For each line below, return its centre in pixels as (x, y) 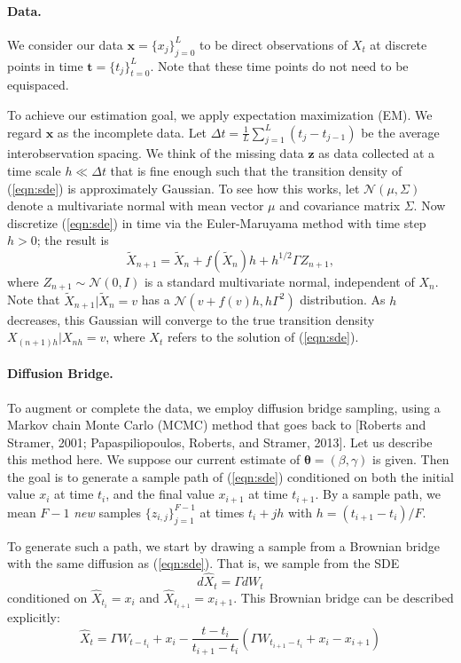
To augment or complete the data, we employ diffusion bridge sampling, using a (224, 407)
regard (24, 132)
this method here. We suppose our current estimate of (154, 459)
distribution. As (343, 300)
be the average (400, 132)
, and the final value (160, 494)
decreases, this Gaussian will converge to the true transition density (191, 319)
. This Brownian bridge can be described (344, 597)
